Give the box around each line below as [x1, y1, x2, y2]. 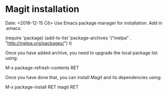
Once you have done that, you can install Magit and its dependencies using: [5, 74, 162, 80]
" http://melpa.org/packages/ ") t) [5, 40, 72, 46]
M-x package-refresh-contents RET [5, 65, 79, 71]
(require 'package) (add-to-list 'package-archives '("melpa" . [5, 35, 132, 41]
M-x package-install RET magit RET [5, 84, 79, 90]
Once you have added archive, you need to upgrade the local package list [5, 50, 158, 56]
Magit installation [5, 3, 79, 15]
